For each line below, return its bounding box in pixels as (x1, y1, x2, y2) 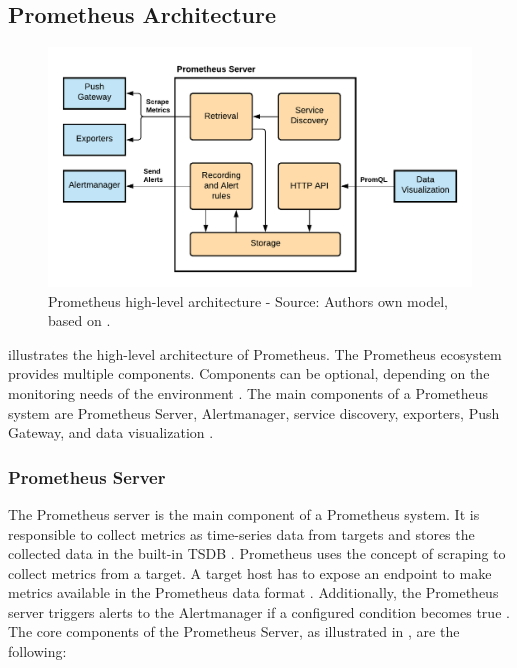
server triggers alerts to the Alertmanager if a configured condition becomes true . (8, 601, 510, 622)
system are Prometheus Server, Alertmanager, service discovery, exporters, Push (8, 402, 500, 423)
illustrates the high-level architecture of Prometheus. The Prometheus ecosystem (8, 343, 502, 364)
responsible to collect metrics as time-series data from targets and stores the (8, 523, 475, 544)
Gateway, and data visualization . (8, 422, 214, 443)
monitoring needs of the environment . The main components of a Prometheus (8, 382, 489, 403)
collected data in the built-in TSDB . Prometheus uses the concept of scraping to (8, 543, 506, 564)
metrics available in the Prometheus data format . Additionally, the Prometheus (8, 582, 499, 603)
